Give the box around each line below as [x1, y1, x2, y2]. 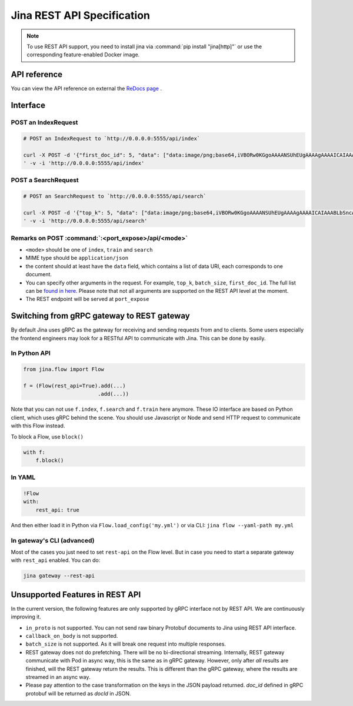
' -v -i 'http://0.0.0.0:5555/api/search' [23, 218, 148, 225]
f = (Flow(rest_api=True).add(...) [23, 382, 126, 389]
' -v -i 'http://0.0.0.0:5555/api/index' [23, 159, 145, 166]
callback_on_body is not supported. [25, 633, 118, 639]
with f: [23, 449, 45, 456]
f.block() [35, 457, 64, 464]
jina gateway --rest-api [23, 573, 95, 579]
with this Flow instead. [11, 422, 65, 429]
